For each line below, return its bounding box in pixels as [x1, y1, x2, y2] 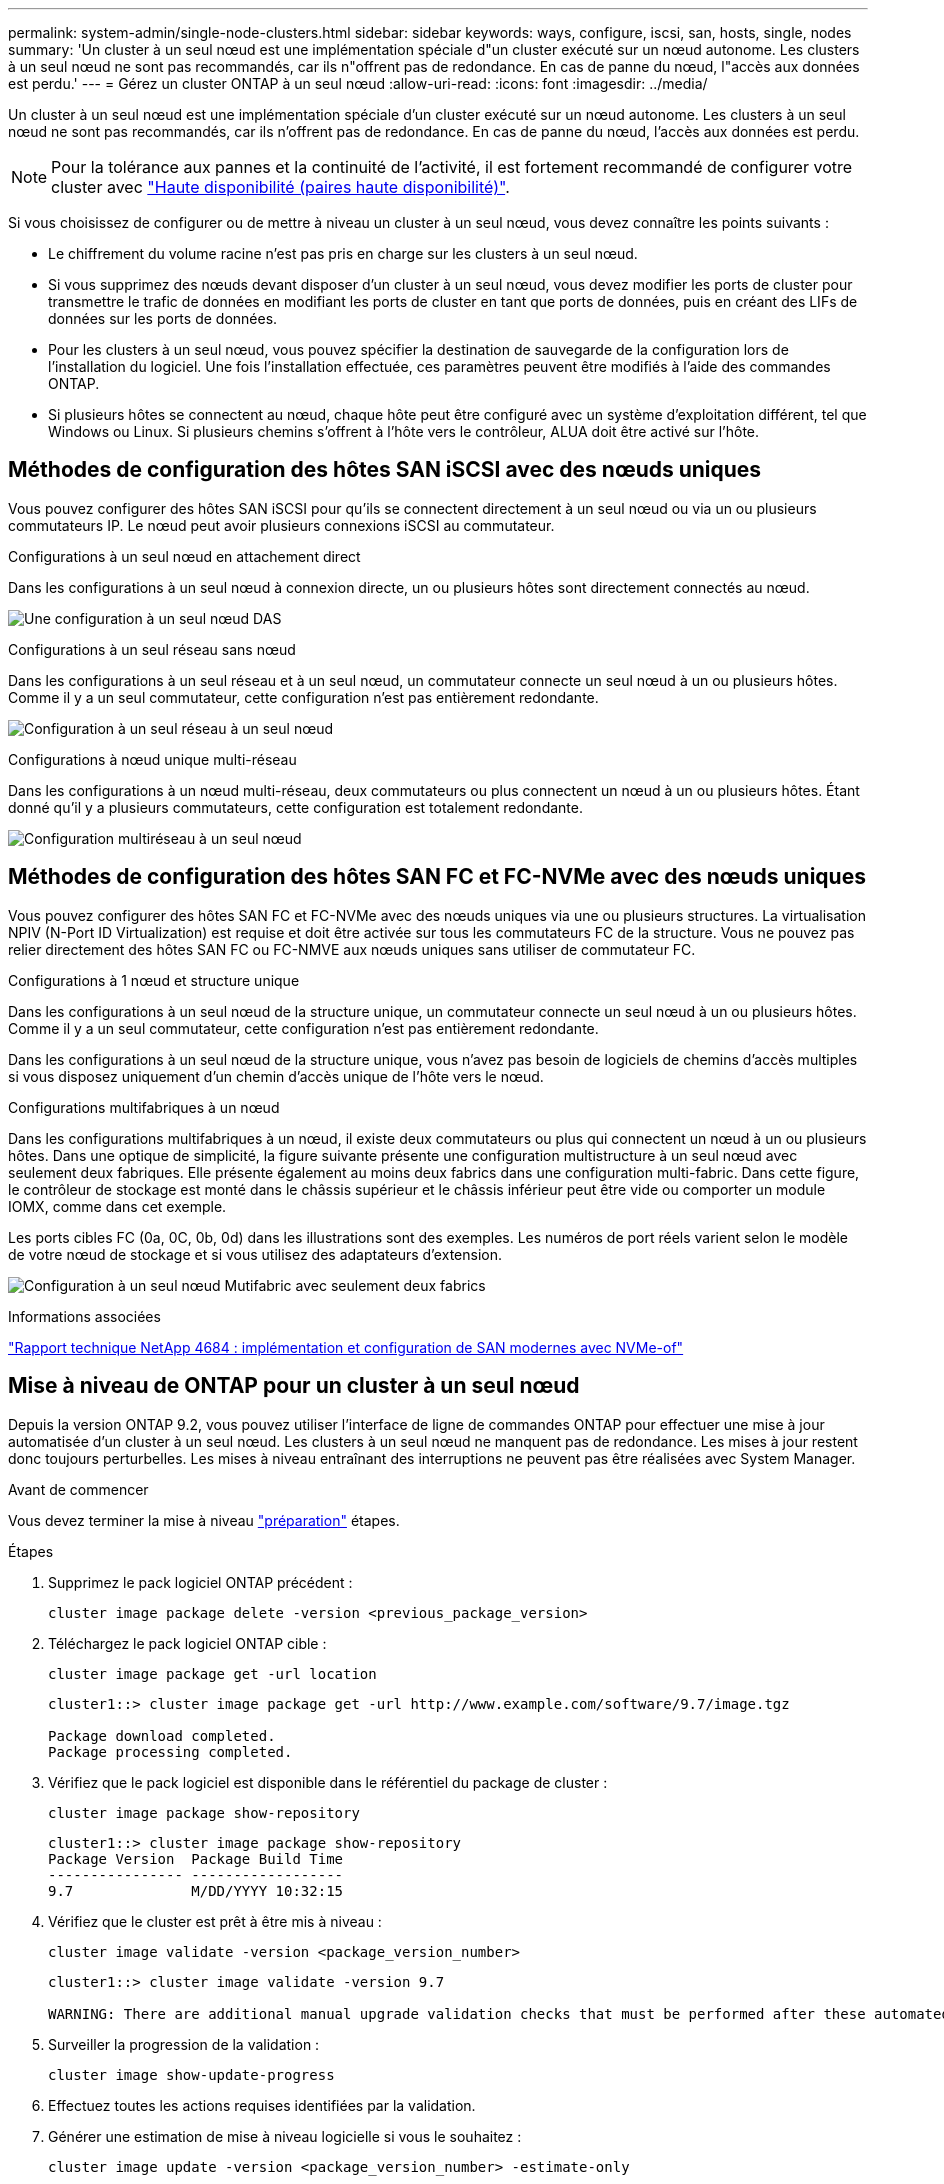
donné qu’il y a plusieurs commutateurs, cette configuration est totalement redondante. [8, 798, 583, 816]
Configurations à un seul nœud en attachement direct [8, 547, 361, 565]
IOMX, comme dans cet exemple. [8, 1197, 227, 1215]
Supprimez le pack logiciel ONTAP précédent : [48, 1573, 353, 1591]
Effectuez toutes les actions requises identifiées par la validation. [48, 2096, 476, 2114]
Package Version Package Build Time [48, 1850, 344, 1867]
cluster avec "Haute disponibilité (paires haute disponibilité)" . [51, 177, 510, 197]
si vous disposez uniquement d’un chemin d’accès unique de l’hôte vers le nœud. [8, 1067, 544, 1085]
